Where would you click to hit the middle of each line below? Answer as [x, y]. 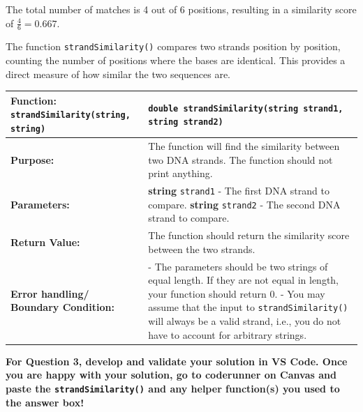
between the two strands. [202, 249]
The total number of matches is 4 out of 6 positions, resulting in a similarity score [181, 9]
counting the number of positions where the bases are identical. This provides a [176, 60]
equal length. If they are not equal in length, [244, 280]
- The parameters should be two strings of [238, 266]
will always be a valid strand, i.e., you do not [245, 320]
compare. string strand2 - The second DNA [244, 204]
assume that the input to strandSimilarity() [248, 307]
